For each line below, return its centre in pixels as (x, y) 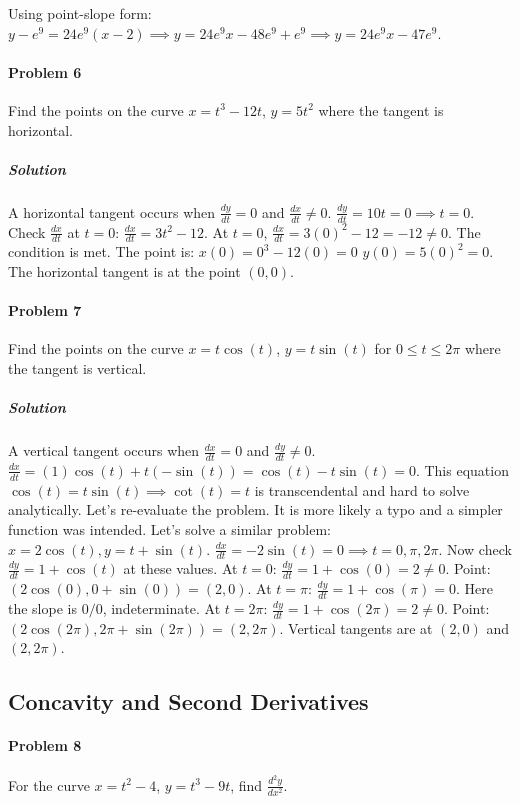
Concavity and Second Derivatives (188, 701)
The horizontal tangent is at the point (124, 270)
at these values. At (180, 568)
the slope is (42, 608)
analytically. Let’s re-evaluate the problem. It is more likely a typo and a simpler (255, 509)
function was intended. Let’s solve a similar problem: (169, 528)
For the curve (49, 784)
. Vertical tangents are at (356, 627)
